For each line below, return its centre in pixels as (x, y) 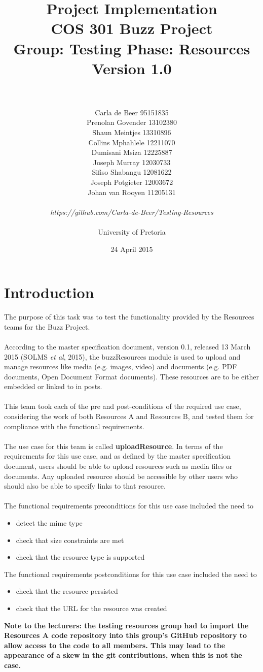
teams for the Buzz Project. (47, 326)
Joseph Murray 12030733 (132, 162)
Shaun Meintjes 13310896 (132, 132)
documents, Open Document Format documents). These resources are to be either (131, 376)
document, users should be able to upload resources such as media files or (118, 466)
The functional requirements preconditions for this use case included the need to (129, 506)
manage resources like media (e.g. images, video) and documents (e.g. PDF (121, 366)
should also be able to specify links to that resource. (85, 486)
